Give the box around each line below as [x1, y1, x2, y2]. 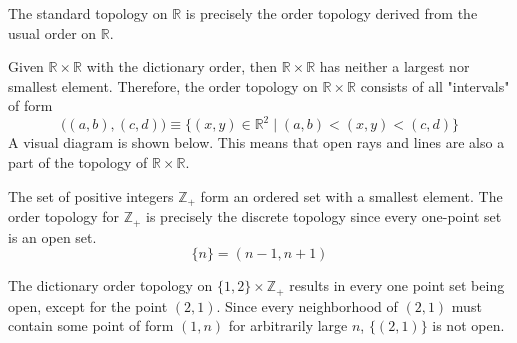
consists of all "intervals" [360, 75, 510, 96]
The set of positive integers [8, 185, 174, 206]
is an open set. [8, 226, 97, 247]
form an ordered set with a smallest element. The [200, 185, 503, 206]
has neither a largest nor [319, 56, 470, 77]
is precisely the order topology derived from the [185, 3, 478, 23]
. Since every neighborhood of [216, 295, 398, 316]
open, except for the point [8, 295, 168, 316]
